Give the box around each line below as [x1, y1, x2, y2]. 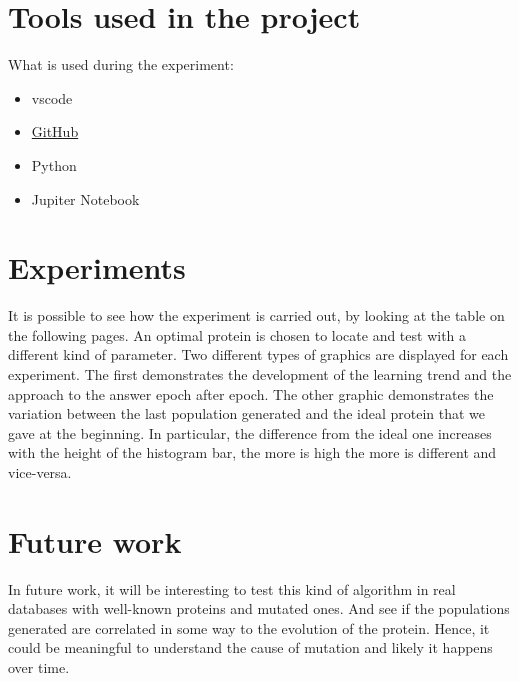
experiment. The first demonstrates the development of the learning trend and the [8, 364, 512, 384]
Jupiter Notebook [31, 188, 140, 209]
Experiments [8, 247, 186, 288]
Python [31, 154, 77, 175]
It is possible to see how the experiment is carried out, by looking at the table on [8, 305, 505, 326]
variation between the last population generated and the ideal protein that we [8, 403, 485, 424]
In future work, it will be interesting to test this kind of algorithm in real [8, 578, 456, 599]
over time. [8, 657, 70, 678]
